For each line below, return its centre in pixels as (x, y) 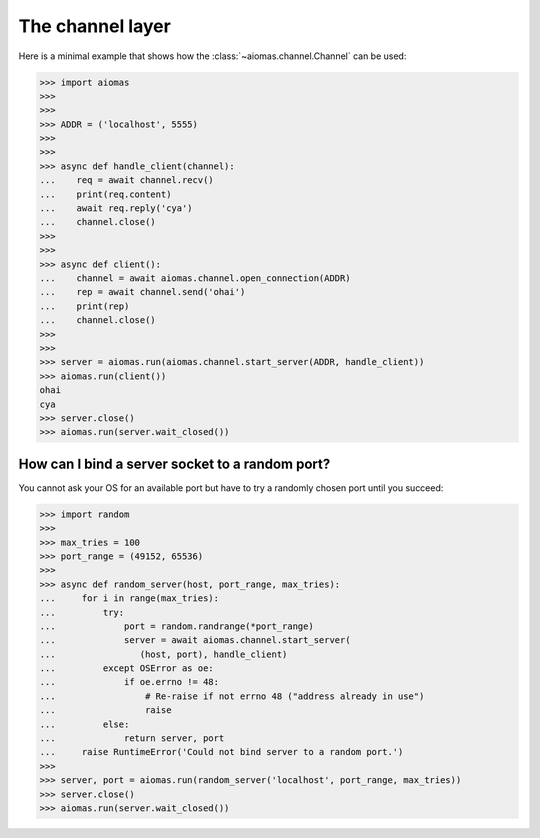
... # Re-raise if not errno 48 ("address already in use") (232, 696)
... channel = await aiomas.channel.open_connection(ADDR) (195, 278)
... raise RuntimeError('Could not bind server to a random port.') (221, 752)
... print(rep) (84, 306)
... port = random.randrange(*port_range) (176, 626)
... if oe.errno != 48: (129, 682)
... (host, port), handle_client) (163, 654)
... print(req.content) (105, 194)
